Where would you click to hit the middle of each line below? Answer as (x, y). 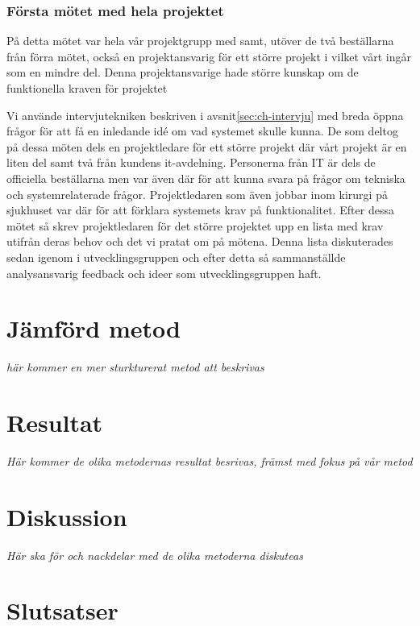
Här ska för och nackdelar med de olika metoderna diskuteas (155, 555)
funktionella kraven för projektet (87, 88)
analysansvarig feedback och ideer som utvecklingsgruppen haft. (164, 273)
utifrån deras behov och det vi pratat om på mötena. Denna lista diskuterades (200, 241)
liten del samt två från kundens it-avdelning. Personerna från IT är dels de (191, 162)
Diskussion (67, 516)
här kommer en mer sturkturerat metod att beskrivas (135, 367)
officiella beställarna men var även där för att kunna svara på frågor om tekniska (206, 178)
